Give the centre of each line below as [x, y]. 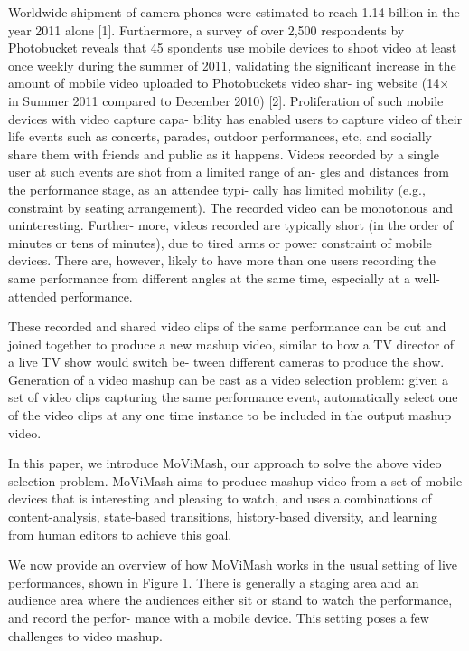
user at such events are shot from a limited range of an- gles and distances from [229, 172]
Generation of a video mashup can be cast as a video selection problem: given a [228, 379]
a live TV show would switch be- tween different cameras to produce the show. [226, 362]
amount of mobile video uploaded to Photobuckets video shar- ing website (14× [229, 83]
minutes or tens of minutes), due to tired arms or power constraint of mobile [220, 242]
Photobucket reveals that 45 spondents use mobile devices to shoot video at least [233, 48]
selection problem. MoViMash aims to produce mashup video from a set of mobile [235, 480]
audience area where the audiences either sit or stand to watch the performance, [230, 600]
